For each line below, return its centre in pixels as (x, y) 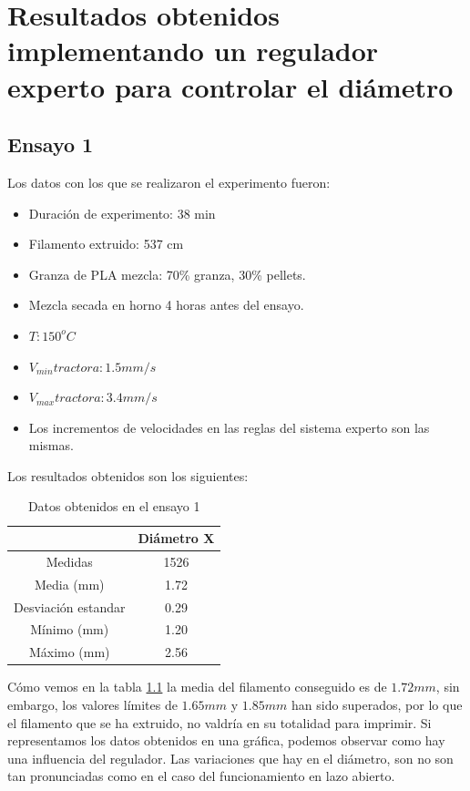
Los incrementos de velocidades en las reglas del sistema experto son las (229, 427)
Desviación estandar (70, 606)
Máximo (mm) (69, 652)
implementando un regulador (193, 51)
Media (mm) (69, 584)
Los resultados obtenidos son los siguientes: (128, 475)
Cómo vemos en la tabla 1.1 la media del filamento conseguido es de (197, 687)
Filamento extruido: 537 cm (106, 244)
